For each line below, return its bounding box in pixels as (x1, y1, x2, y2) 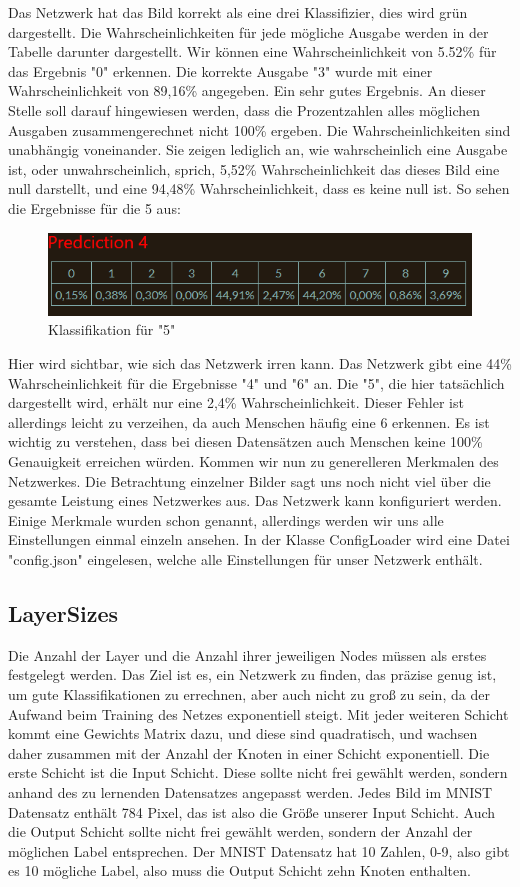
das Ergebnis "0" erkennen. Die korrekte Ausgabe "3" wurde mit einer (8, 60, 433, 81)
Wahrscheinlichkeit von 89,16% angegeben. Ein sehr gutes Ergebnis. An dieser (8, 80, 486, 101)
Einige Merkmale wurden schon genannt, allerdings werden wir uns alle (8, 509, 444, 530)
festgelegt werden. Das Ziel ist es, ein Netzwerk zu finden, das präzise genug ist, (8, 664, 497, 685)
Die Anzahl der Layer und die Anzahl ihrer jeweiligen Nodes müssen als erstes (8, 644, 487, 665)
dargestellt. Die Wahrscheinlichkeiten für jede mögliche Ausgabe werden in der (8, 21, 489, 42)
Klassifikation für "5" (48, 319, 176, 340)
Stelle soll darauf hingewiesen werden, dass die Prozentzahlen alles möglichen (8, 99, 481, 120)
